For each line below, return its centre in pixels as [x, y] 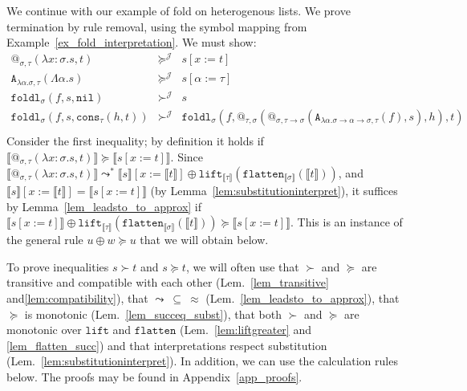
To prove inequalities [58, 266]
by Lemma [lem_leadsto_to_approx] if [104, 206]
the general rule [45, 240]
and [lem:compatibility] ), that [77, 297]
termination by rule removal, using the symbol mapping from [157, 26]
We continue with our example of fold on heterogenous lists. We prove [179, 10]
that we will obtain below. [204, 240]
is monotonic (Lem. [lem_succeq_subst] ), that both [153, 314]
